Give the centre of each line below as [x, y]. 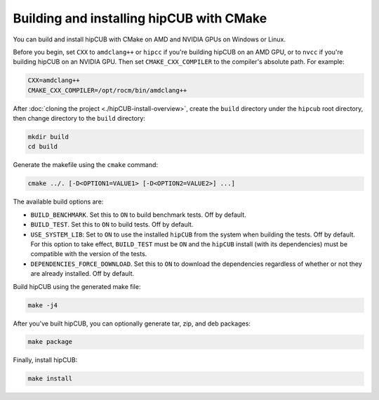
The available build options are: [58, 202]
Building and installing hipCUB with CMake [140, 18]
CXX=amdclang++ [54, 80]
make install [50, 379]
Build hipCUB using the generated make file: [77, 286]
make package [50, 342]
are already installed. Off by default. [82, 274]
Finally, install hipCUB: [45, 360]
